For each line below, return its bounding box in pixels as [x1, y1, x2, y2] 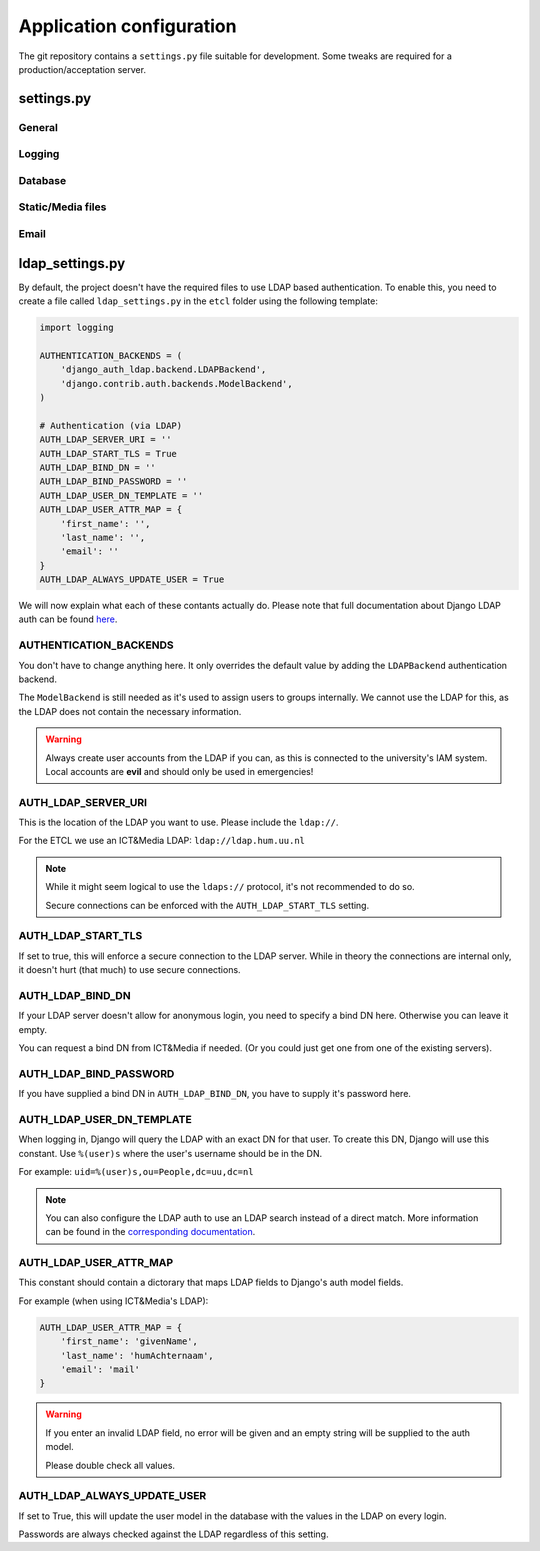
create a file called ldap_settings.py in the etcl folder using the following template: [18, 295, 379, 307]
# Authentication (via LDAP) [39, 420, 183, 431]
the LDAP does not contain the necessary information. [18, 705, 242, 717]
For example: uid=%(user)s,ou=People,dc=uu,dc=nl [18, 1166, 254, 1178]
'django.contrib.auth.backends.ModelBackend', [60, 378, 294, 389]
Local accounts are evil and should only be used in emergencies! [45, 765, 314, 777]
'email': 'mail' [60, 1364, 140, 1375]
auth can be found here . [18, 613, 118, 625]
